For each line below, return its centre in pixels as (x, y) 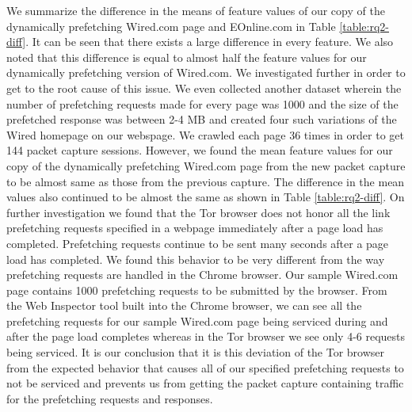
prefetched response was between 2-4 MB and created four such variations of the (202, 119)
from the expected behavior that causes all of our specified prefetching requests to (205, 367)
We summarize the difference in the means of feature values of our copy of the (196, 10)
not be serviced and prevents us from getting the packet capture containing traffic (205, 383)
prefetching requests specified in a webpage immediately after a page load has (195, 228)
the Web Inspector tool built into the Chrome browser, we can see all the (184, 305)
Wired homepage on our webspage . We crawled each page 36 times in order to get (205, 134)
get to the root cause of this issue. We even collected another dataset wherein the (204, 88)
